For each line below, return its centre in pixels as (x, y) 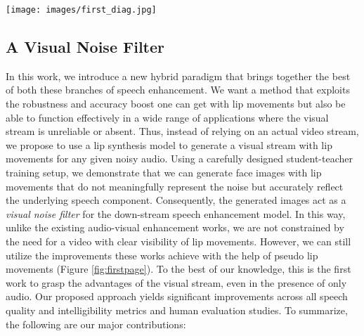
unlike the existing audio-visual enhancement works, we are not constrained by (175, 227)
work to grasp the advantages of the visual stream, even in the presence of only (176, 282)
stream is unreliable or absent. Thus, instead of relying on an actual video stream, (182, 131)
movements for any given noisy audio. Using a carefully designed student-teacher (179, 159)
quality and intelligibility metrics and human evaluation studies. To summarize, (177, 310)
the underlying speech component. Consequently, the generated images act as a (176, 200)
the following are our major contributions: (96, 324)
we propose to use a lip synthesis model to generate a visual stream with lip (169, 144)
